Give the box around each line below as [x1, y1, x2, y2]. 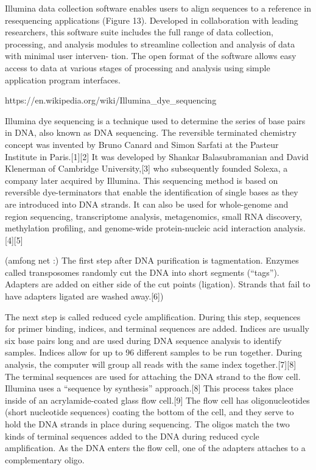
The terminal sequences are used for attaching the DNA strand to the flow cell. [5, 370, 301, 382]
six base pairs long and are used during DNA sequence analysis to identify [5, 334, 282, 346]
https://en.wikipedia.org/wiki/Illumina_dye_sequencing [5, 94, 217, 107]
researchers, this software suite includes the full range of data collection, [5, 26, 273, 38]
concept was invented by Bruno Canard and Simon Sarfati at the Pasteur [5, 138, 279, 150]
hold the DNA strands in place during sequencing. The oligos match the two [5, 418, 290, 430]
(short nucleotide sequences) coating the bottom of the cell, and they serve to [5, 405, 294, 418]
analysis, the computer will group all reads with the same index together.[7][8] [5, 358, 297, 371]
